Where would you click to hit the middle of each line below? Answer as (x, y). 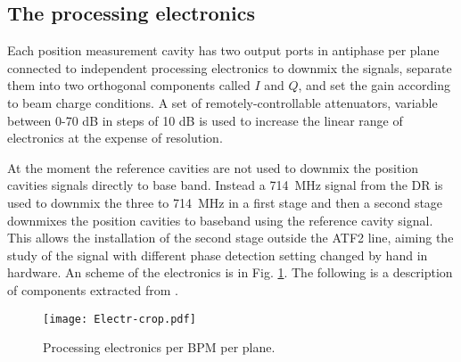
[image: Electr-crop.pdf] (119, 319)
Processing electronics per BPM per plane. (159, 347)
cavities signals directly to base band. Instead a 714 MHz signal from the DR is (225, 185)
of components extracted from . (93, 289)
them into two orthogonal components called (129, 85)
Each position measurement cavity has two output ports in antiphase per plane (223, 50)
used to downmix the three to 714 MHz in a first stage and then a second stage (225, 202)
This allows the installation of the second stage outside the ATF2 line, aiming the (230, 238)
